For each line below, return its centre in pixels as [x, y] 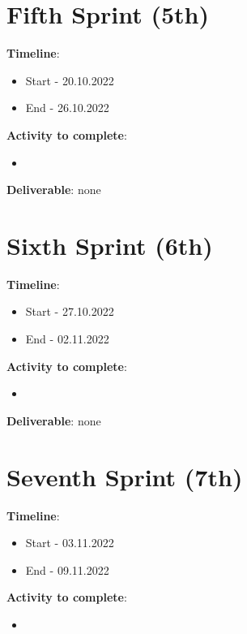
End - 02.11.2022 [67, 339]
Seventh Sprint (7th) [125, 476]
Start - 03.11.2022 [70, 543]
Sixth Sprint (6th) [110, 245]
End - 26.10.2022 [67, 108]
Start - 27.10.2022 [70, 311]
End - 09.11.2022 [67, 569]
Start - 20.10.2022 [70, 80]
